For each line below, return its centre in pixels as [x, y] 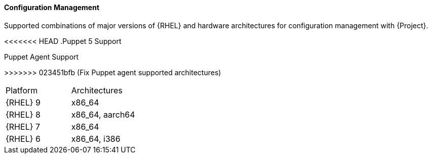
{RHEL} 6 [23, 139]
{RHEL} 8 [23, 114]
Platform [22, 90]
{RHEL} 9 [23, 102]
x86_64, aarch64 [103, 114]
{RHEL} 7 [23, 126]
